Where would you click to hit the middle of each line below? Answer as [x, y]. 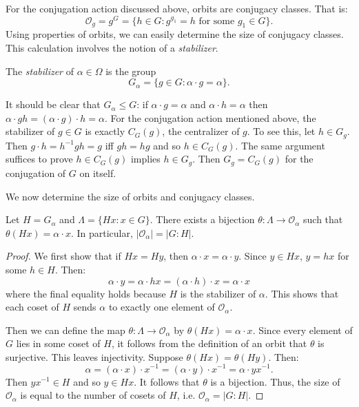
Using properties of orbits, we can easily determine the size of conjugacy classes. [175, 34]
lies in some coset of [58, 343]
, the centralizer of [201, 131]
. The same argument [280, 145]
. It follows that [167, 381]
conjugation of [36, 173]
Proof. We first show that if [63, 256]
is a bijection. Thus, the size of [275, 381]
